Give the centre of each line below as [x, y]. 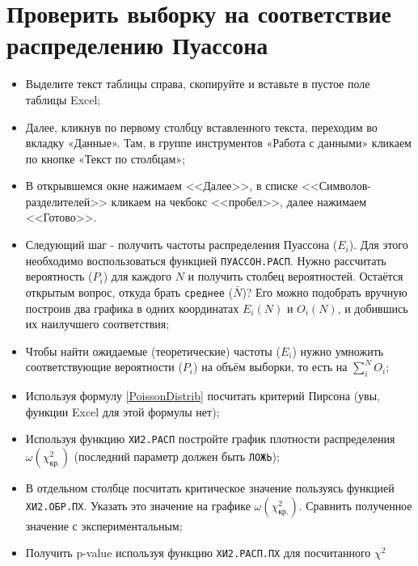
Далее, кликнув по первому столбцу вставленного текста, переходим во [201, 127]
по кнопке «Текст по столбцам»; [105, 158]
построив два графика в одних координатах [132, 308]
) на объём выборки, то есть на [270, 367]
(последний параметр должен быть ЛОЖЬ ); [177, 456]
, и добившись [373, 308]
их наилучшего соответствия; [97, 324]
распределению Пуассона [137, 45]
